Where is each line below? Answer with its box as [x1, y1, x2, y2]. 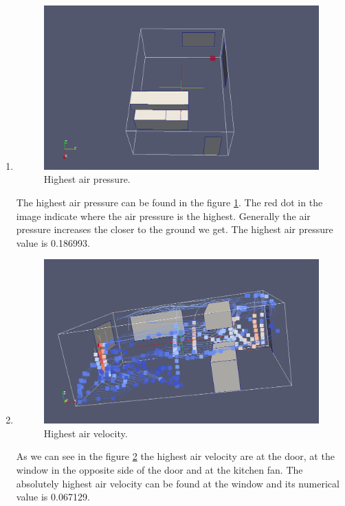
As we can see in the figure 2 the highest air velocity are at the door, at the [16, 449, 335, 463]
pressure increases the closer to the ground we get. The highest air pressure [16, 222, 333, 236]
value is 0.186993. [16, 235, 90, 250]
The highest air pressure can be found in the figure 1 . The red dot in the [16, 195, 323, 209]
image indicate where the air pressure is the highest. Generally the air [16, 208, 311, 223]
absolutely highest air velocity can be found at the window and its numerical [16, 476, 340, 490]
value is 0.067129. [16, 489, 90, 504]
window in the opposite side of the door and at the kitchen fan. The [16, 462, 303, 476]
